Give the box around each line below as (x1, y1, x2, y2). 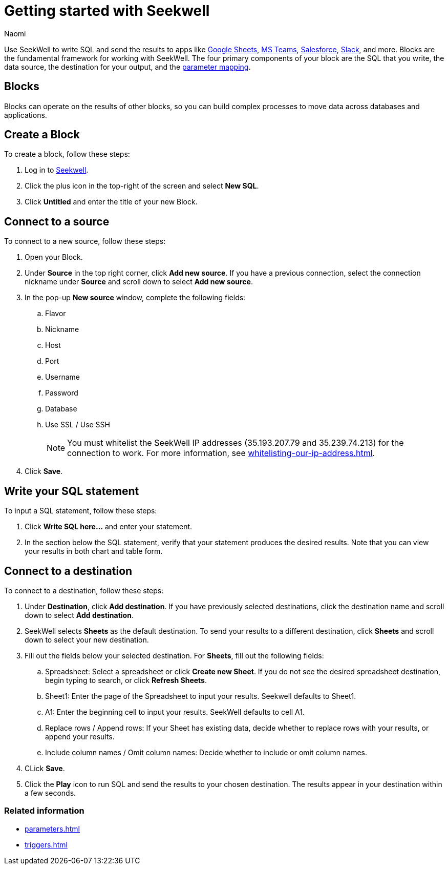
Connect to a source (4, 215, 110, 228)
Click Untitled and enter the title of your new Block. (25, 197, 198, 206)
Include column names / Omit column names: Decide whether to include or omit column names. (45, 748, 368, 757)
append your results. (45, 732, 115, 741)
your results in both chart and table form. (25, 547, 163, 556)
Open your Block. (25, 253, 83, 262)
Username (45, 373, 80, 382)
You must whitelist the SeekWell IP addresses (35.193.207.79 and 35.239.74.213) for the (67, 438, 404, 448)
